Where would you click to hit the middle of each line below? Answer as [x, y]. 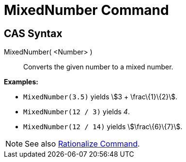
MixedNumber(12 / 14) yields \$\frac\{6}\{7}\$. [103, 127]
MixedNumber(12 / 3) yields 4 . [77, 112]
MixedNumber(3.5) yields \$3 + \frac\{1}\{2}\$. [101, 97]
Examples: [21, 82]
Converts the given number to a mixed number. [98, 67]
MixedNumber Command [86, 10]
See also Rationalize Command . [82, 144]
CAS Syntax [33, 33]
